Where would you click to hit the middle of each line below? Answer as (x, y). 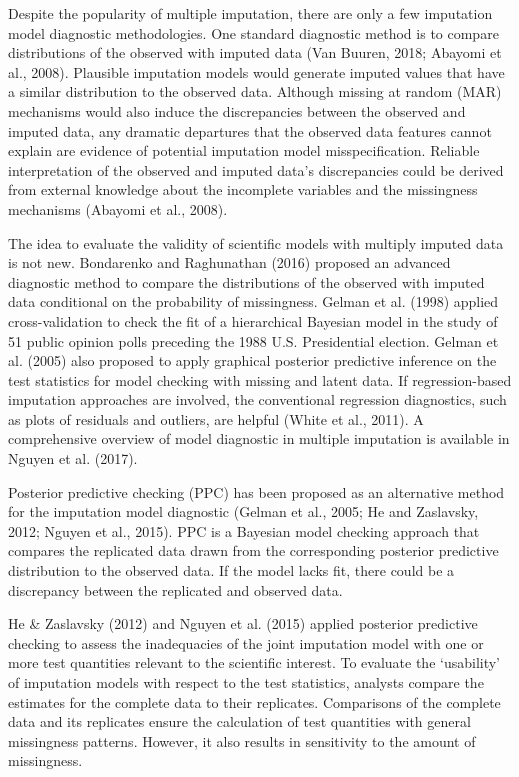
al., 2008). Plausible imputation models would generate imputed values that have (256, 71)
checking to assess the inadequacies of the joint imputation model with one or (246, 642)
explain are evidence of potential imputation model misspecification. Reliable (244, 150)
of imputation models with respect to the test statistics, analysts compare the (246, 682)
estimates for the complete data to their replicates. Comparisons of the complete (254, 701)
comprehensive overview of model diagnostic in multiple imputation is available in (259, 438)
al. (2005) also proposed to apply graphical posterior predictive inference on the (252, 360)
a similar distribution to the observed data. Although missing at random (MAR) (255, 91)
